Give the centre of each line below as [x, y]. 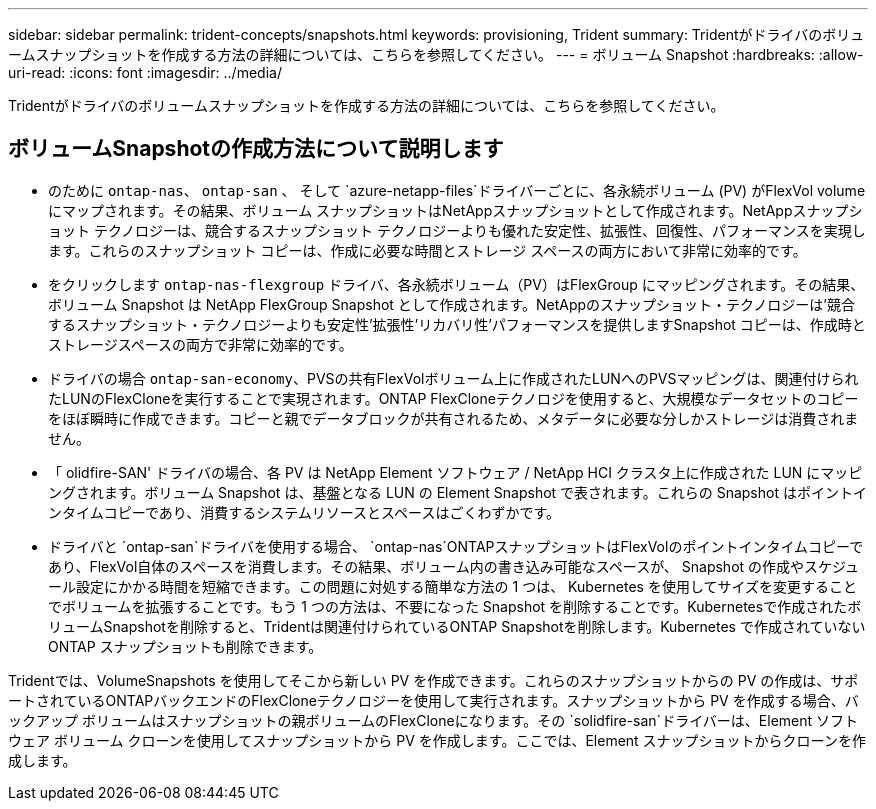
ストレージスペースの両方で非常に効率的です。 [200, 344]
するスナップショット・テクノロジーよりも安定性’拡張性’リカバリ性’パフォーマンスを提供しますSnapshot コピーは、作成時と [457, 324]
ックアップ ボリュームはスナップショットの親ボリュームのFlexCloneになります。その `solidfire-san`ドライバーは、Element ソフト [433, 720]
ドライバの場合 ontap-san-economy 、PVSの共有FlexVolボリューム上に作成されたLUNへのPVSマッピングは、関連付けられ [453, 378]
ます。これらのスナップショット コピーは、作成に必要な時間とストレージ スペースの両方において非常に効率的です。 [427, 250]
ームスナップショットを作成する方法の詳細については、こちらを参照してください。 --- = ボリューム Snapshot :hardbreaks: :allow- [436, 54]
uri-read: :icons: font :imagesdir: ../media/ [145, 72]
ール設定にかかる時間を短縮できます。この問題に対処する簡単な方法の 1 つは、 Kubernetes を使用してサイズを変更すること [453, 586]
